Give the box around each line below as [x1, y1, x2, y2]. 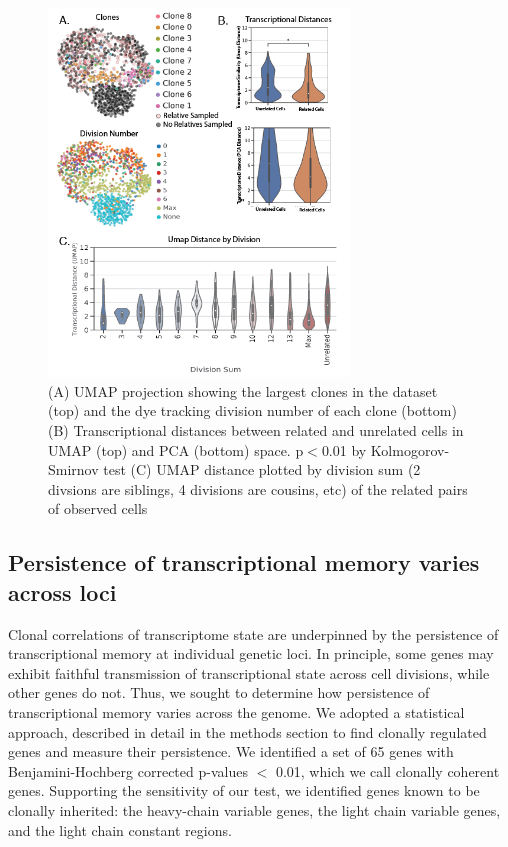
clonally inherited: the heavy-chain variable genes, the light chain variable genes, [8, 799, 501, 820]
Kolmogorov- [370, 439, 450, 460]
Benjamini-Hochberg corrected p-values [8, 760, 248, 781]
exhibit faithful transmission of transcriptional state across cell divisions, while [8, 662, 490, 683]
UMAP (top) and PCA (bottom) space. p [48, 439, 304, 460]
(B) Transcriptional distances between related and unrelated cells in [48, 420, 464, 440]
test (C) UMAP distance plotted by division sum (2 [103, 459, 421, 480]
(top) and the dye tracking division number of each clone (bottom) [48, 400, 457, 421]
